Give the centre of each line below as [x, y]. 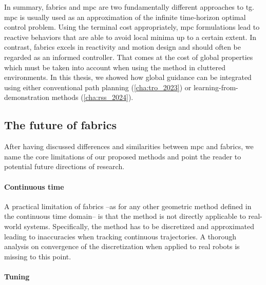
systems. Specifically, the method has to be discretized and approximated [139, 226]
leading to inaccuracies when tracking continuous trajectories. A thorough [120, 236]
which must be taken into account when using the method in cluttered [115, 67]
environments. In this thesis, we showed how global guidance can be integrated [128, 77]
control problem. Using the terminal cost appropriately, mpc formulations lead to [132, 27]
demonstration [27, 97]
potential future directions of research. [64, 166]
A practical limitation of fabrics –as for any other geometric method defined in [128, 206]
